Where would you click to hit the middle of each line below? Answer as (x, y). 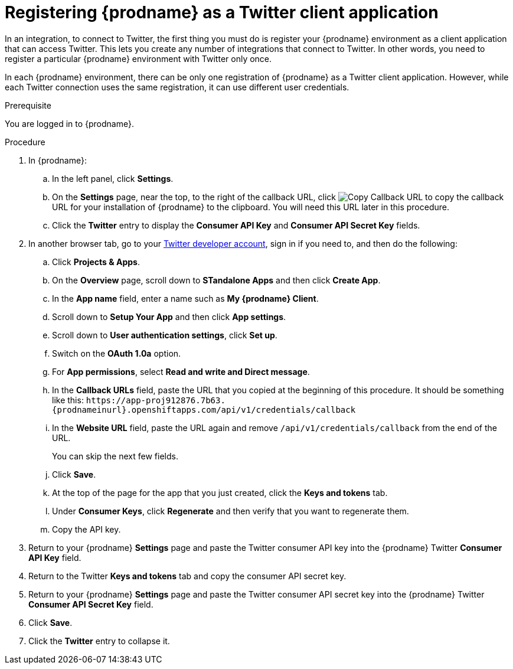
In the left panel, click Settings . (113, 178)
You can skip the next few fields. (115, 456)
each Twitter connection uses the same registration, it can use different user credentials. (177, 87)
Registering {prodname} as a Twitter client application (222, 12)
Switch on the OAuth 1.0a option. (117, 353)
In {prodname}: (58, 160)
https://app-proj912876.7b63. (156, 400)
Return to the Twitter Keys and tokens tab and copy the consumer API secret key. (187, 576)
